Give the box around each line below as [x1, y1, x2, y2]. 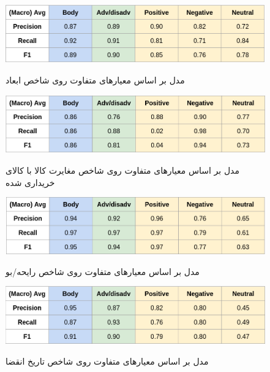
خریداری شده [6, 176, 55, 188]
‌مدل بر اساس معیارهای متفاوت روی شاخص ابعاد [6, 73, 185, 86]
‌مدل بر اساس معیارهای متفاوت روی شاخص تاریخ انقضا [6, 354, 209, 367]
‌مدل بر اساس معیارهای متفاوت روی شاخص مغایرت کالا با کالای [6, 164, 239, 177]
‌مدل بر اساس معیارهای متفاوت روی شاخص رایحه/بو [6, 265, 200, 277]
